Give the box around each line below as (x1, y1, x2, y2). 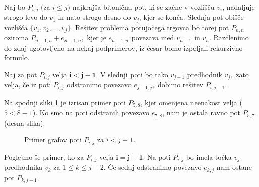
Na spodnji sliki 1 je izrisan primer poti (4, 97, 126, 107)
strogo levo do (4, 12, 47, 22)
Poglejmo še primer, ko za (4, 151, 84, 162)
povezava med (131, 32, 174, 43)
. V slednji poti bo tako (96, 69, 168, 79)
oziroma (4, 32, 29, 43)
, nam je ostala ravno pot (162, 107, 241, 118)
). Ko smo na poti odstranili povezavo (32, 107, 149, 118)
